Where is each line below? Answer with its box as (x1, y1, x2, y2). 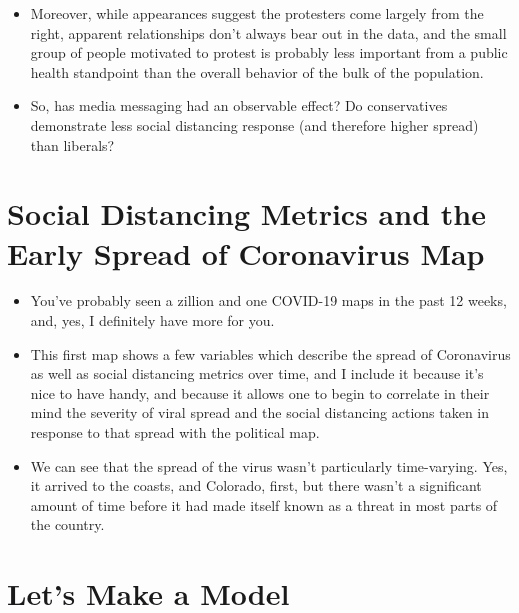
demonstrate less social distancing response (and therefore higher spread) (30, 114, 479, 135)
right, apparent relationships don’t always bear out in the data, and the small (30, 22, 507, 43)
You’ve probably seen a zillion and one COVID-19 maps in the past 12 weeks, (30, 290, 507, 311)
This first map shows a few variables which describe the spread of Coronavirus (30, 343, 511, 364)
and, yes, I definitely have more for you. (30, 310, 275, 331)
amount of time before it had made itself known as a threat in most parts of (30, 494, 498, 515)
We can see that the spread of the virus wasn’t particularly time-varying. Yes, (30, 455, 508, 476)
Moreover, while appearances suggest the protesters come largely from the (30, 3, 484, 23)
